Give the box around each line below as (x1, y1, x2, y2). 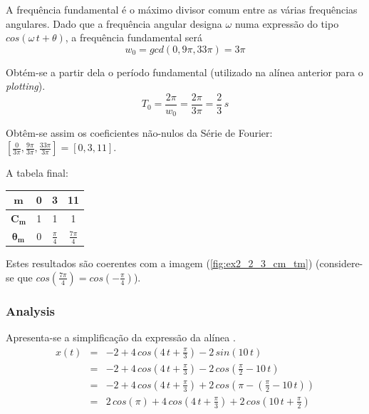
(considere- (316, 256, 363, 271)
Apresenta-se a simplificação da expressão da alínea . (6, 330, 236, 344)
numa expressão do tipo (234, 16, 339, 31)
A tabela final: (6, 165, 68, 180)
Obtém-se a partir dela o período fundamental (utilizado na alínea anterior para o (6, 64, 363, 79)
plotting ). (6, 78, 46, 93)
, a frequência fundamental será (65, 30, 202, 45)
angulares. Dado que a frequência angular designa (6, 16, 222, 31)
